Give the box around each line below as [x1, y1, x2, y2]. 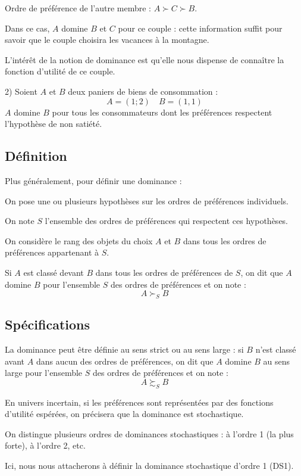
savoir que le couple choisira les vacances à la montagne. [5, 33, 209, 46]
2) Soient [5, 85, 37, 97]
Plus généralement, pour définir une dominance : [5, 174, 182, 186]
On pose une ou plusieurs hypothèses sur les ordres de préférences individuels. [5, 194, 289, 207]
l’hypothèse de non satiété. [5, 117, 102, 130]
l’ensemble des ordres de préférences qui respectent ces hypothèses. [45, 214, 289, 227]
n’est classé [255, 343, 296, 356]
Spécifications [5, 315, 90, 334]
